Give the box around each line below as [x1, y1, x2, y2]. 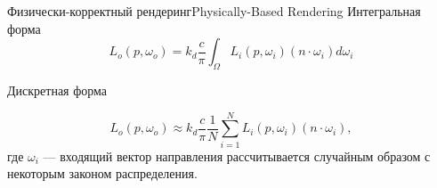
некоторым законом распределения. [7, 164, 198, 183]
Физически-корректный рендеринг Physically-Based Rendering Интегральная [7, 2, 421, 20]
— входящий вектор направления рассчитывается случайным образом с [43, 146, 431, 165]
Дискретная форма [7, 80, 108, 99]
